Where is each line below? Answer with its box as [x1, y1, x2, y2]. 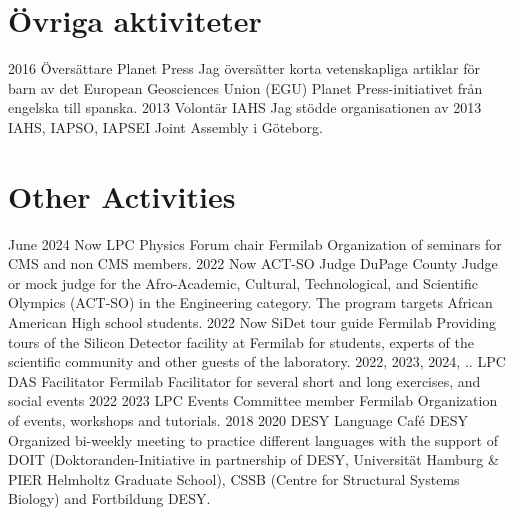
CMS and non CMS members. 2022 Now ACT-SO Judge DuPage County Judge [8, 253, 498, 274]
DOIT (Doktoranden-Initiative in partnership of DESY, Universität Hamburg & [8, 449, 499, 470]
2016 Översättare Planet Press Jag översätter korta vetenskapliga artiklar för [8, 58, 480, 79]
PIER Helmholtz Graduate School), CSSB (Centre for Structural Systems [8, 468, 460, 489]
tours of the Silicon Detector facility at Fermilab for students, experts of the [8, 331, 475, 352]
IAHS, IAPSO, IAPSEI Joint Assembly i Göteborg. [8, 116, 323, 137]
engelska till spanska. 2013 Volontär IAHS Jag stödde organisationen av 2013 [8, 97, 482, 118]
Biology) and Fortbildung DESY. [8, 488, 211, 509]
